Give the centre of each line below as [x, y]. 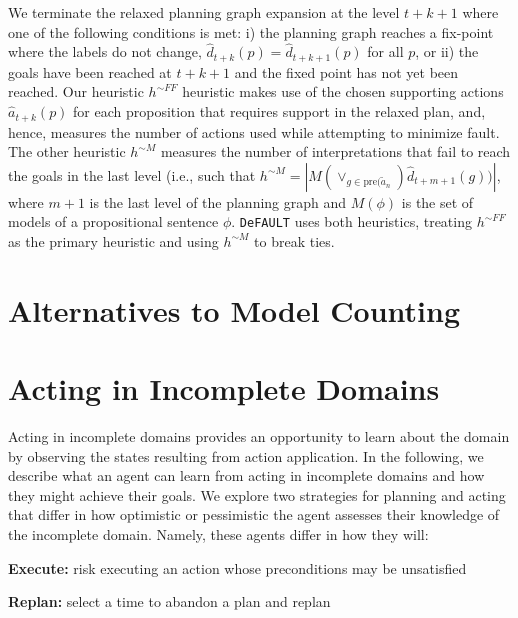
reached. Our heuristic [76, 91]
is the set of [437, 201]
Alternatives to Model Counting [234, 309]
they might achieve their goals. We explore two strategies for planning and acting [257, 494]
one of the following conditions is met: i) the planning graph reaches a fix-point [251, 31]
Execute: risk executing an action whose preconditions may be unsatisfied [237, 567]
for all [385, 51]
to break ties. [294, 240]
